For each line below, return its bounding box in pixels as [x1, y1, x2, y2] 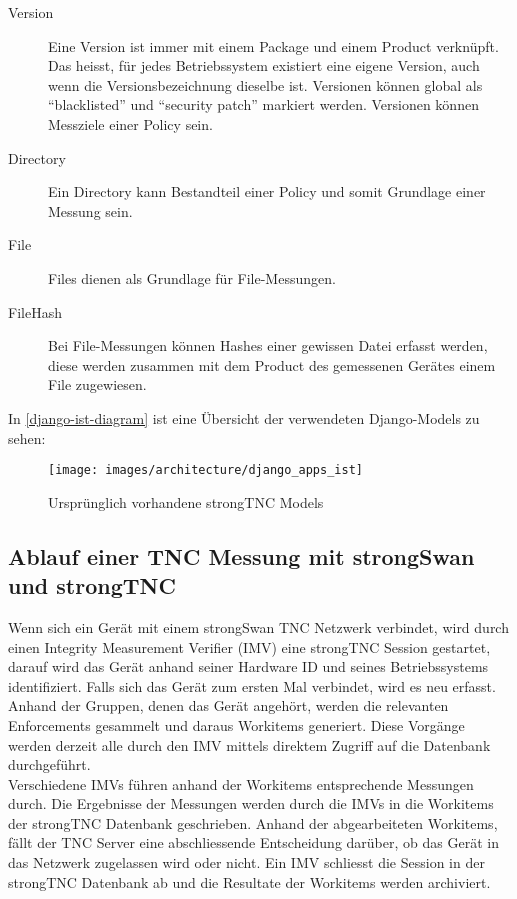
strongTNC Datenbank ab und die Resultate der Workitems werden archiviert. [8, 871, 491, 892]
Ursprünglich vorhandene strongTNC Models [48, 491, 324, 512]
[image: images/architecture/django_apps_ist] [48, 463, 363, 478]
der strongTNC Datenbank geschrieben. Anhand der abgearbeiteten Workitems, [8, 812, 498, 833]
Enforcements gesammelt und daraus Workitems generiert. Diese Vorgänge [8, 714, 465, 735]
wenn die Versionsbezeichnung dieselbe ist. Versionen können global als [48, 74, 483, 95]
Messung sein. [48, 200, 133, 221]
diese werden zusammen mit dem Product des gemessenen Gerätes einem [48, 354, 496, 375]
